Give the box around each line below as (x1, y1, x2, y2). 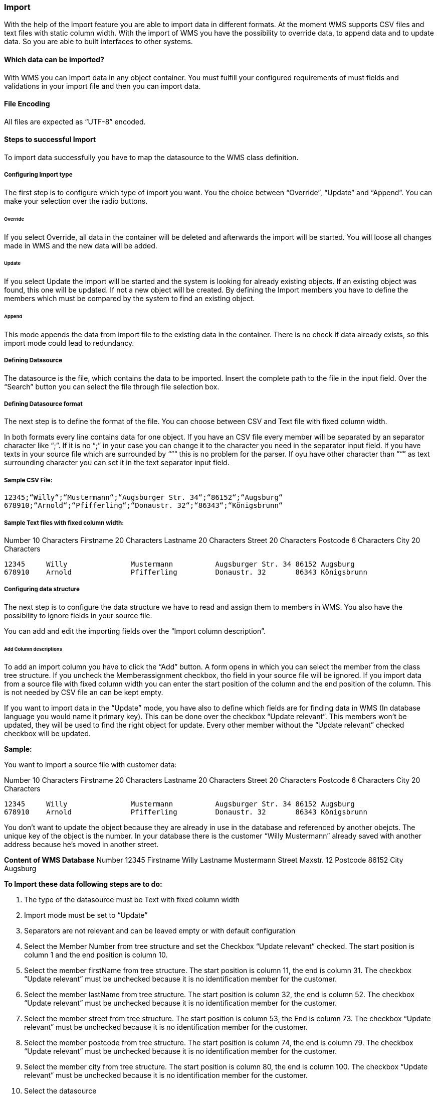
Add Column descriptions (4, 646, 62, 652)
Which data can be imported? (4, 55, 104, 64)
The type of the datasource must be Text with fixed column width (24, 895, 240, 904)
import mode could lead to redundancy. (4, 338, 134, 347)
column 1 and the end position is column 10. (24, 950, 168, 960)
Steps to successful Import (4, 135, 96, 144)
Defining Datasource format (4, 400, 83, 408)
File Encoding (4, 99, 50, 108)
